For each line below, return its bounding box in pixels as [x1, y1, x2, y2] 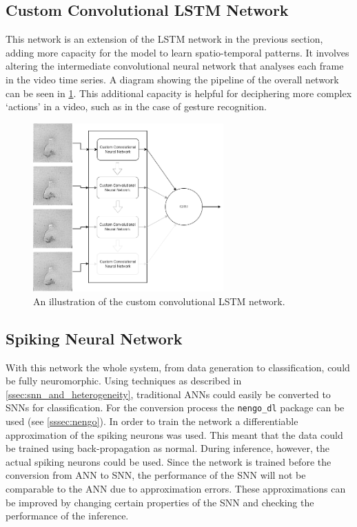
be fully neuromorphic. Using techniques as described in [6, 373, 242, 388]
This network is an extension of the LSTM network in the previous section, [6, 32, 323, 46]
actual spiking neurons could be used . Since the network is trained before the [6, 454, 331, 468]
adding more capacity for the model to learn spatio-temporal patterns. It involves [6, 45, 349, 59]
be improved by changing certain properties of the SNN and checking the [6, 495, 314, 509]
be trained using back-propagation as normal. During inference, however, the [6, 441, 330, 455]
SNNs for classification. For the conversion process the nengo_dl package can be [6, 400, 345, 415]
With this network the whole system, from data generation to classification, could [6, 360, 350, 374]
